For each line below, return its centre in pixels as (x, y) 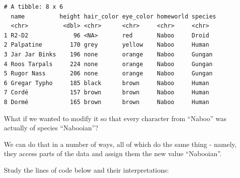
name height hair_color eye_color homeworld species (113, 16)
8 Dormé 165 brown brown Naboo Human (107, 102)
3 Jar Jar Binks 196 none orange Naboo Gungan (108, 54)
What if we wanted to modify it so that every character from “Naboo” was (115, 118)
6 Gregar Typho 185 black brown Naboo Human (107, 83)
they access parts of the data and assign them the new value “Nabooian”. (113, 153)
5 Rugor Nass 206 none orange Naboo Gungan (108, 74)
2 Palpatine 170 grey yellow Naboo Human (107, 45)
